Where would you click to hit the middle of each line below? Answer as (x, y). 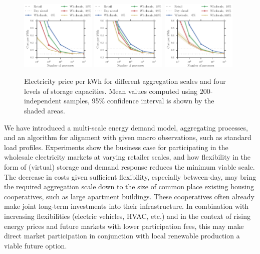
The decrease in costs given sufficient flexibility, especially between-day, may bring (130, 176)
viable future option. (36, 245)
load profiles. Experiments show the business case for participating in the (116, 147)
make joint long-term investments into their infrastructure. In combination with (126, 206)
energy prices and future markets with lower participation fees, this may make (124, 226)
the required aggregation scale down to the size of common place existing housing (129, 186)
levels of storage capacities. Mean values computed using (111, 91)
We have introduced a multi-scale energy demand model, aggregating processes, (126, 127)
